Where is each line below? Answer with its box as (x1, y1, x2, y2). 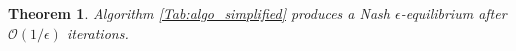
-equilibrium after (400, 3, 507, 23)
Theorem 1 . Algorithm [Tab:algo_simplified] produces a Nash (8, 3, 390, 23)
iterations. (66, 22, 129, 43)
